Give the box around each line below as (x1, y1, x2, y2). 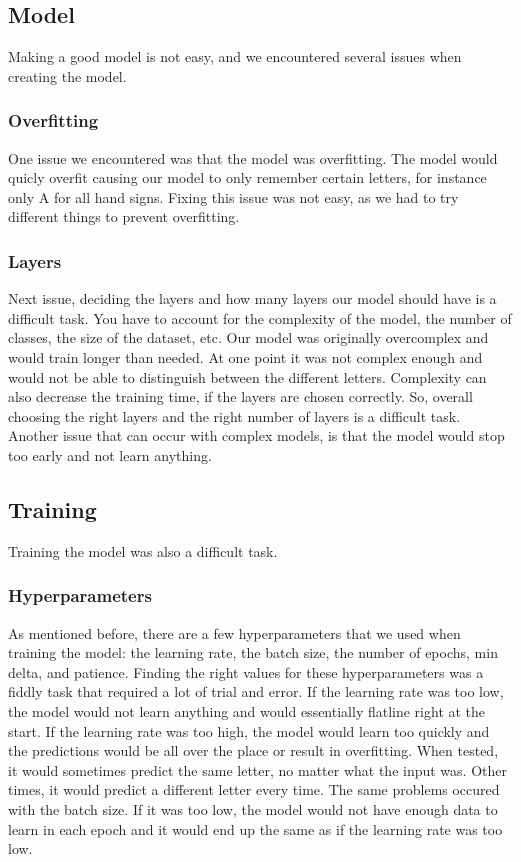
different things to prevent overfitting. (8, 206, 240, 227)
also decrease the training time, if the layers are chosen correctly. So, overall (8, 386, 473, 407)
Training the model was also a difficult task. (8, 540, 278, 561)
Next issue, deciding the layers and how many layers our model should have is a (8, 288, 497, 309)
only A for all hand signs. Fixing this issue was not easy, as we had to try (8, 186, 459, 207)
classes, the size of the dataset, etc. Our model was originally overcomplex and (8, 327, 489, 348)
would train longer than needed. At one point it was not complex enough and (8, 346, 483, 367)
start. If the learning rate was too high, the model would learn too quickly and (8, 720, 490, 741)
